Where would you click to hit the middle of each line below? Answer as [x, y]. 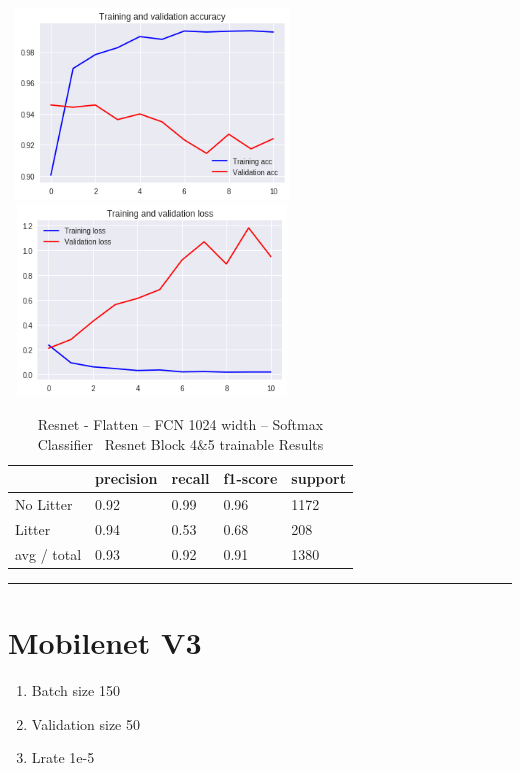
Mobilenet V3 [105, 642]
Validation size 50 [85, 723]
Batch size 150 [75, 690]
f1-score [250, 478]
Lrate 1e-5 [63, 757]
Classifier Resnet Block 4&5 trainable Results [180, 443]
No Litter [44, 504]
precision [126, 478]
